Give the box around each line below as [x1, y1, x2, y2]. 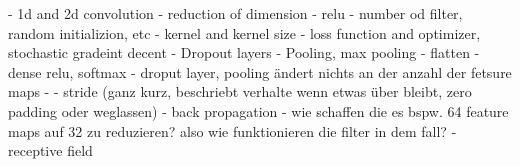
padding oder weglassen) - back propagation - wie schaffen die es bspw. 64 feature [8, 100, 509, 121]
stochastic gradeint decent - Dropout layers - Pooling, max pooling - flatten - [8, 42, 480, 63]
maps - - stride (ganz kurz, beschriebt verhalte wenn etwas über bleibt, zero [8, 81, 472, 102]
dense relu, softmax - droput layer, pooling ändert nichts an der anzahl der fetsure [8, 61, 512, 82]
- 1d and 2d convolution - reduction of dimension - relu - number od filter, [8, 3, 463, 23]
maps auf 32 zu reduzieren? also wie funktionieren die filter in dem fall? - [8, 120, 457, 141]
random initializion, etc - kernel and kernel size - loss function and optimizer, [8, 22, 481, 43]
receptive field [8, 140, 93, 161]
